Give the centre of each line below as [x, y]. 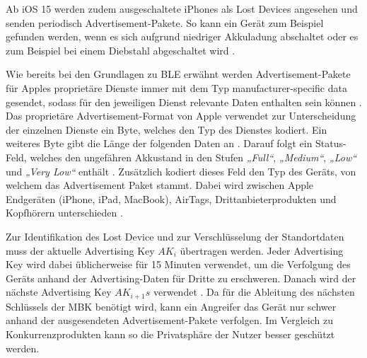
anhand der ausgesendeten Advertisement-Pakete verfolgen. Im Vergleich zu [169, 320]
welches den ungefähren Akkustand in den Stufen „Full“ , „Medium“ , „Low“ [193, 157]
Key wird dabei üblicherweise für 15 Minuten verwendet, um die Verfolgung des [178, 264]
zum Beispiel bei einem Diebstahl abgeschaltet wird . [121, 50]
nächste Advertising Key [59, 292]
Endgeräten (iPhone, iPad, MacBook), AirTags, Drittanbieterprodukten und [171, 198]
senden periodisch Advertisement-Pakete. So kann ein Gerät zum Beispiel [165, 22]
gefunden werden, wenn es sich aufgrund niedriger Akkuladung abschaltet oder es [182, 36]
